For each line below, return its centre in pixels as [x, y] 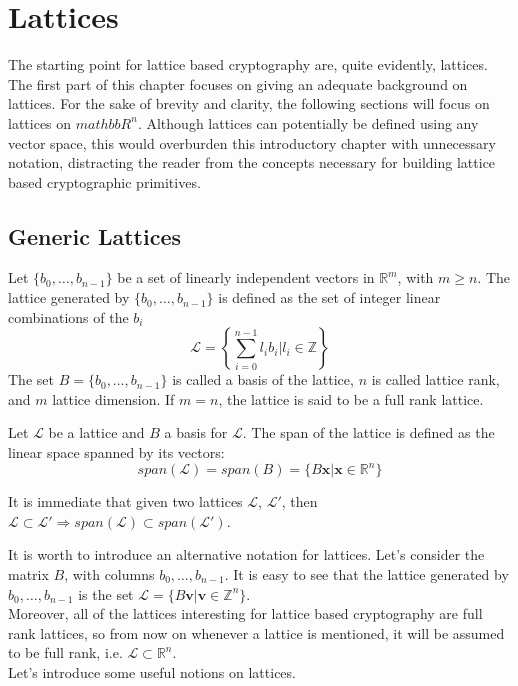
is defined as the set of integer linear [329, 297]
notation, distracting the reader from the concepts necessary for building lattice [252, 162]
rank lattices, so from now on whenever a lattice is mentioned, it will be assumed [256, 632]
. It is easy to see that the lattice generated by [366, 573]
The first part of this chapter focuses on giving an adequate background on [238, 83]
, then [299, 501]
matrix [28, 573]
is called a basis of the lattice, [263, 379]
